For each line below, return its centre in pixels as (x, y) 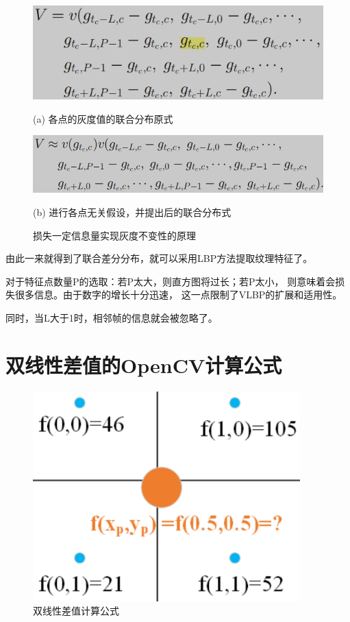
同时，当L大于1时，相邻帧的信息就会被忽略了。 (112, 317)
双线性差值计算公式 (76, 611)
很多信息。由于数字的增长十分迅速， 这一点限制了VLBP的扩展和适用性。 (178, 295)
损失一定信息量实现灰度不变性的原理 (114, 235)
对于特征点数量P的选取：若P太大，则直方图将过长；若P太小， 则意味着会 (171, 281)
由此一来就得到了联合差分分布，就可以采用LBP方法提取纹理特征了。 (159, 258)
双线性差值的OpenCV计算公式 (144, 364)
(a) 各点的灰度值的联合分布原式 (103, 118)
